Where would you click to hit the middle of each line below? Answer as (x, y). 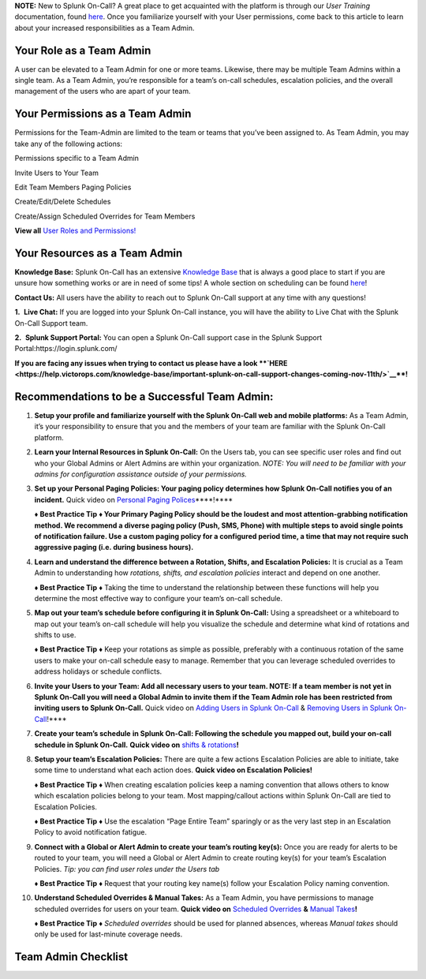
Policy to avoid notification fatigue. (91, 832)
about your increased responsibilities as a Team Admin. (105, 28)
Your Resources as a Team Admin (99, 253)
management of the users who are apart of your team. (103, 92)
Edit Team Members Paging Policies (73, 187)
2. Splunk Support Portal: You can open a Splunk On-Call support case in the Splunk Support (168, 337)
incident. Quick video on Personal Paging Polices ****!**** (134, 499)
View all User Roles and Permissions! (75, 231)
